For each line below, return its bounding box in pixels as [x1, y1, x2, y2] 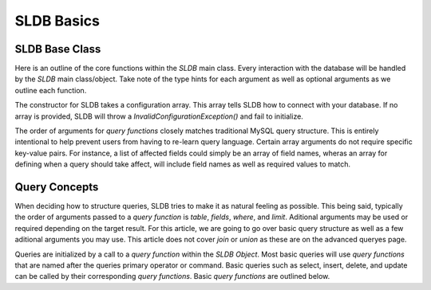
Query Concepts [14, 180, 99, 194]
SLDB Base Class [14, 42, 101, 56]
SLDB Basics [14, 12, 100, 29]
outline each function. [14, 85, 87, 95]
